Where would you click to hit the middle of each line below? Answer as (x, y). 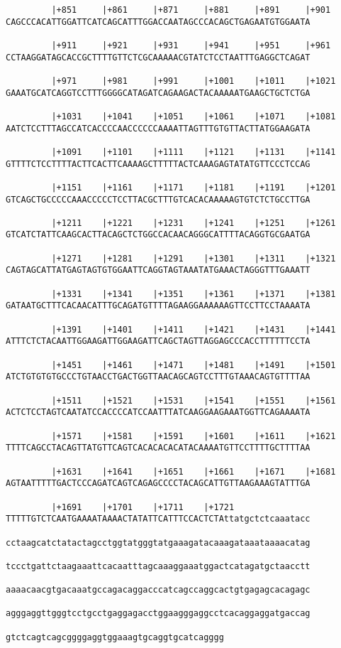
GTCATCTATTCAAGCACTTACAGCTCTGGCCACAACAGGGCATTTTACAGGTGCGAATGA (158, 235)
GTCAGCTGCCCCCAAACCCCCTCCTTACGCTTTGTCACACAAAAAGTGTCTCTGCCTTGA (158, 199)
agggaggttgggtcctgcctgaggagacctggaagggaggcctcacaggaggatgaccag (158, 614)
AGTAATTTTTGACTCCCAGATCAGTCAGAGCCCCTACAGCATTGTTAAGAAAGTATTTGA (158, 484)
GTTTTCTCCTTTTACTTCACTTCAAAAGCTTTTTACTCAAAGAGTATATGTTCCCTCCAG (158, 164)
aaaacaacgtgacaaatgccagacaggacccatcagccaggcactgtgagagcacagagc (158, 590)
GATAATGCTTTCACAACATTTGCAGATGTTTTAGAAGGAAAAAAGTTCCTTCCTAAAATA (158, 306)
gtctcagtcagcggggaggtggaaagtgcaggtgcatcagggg (115, 637)
